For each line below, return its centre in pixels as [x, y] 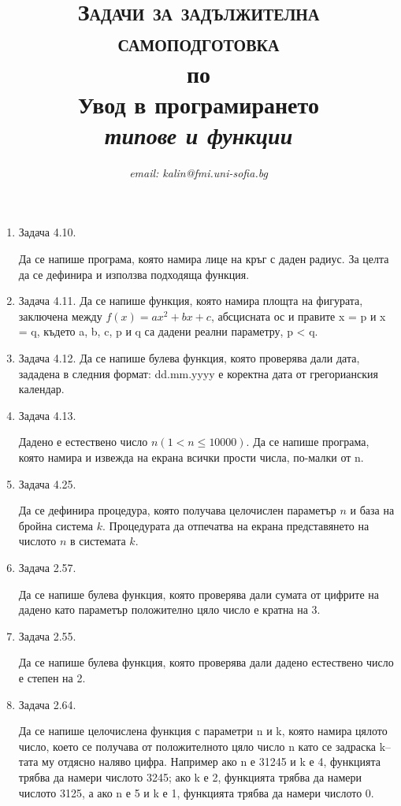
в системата [98, 541]
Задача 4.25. [47, 483]
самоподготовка [199, 42]
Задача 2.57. [47, 567]
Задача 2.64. [47, 704]
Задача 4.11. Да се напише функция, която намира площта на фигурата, [191, 301]
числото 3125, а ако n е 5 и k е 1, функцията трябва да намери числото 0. [196, 792]
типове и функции [199, 135]
